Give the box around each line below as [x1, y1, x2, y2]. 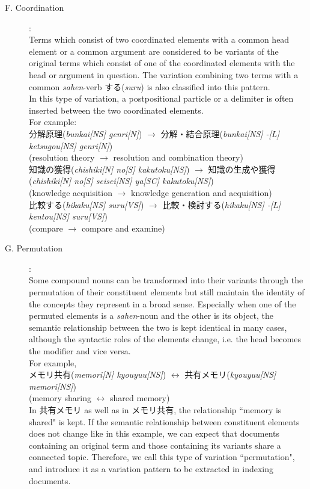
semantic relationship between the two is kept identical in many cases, [29, 321, 287, 333]
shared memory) [110, 392, 170, 404]
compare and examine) [81, 221, 165, 234]
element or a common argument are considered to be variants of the [29, 45, 279, 57]
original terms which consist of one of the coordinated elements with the [29, 57, 295, 69]
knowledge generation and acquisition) [130, 186, 272, 198]
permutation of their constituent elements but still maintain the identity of [29, 286, 305, 298]
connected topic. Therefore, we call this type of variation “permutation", [29, 451, 295, 463]
